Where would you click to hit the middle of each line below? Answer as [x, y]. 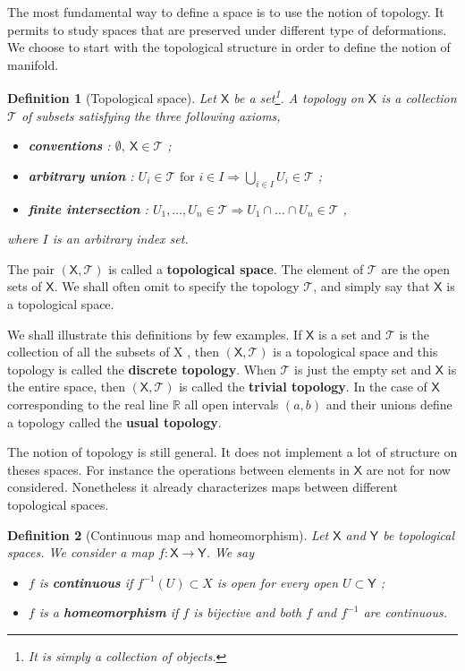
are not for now [408, 469]
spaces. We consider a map [81, 552]
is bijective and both [248, 612]
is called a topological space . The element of [236, 268]
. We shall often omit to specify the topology [177, 286]
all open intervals [232, 404]
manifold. [33, 64]
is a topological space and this [355, 352]
